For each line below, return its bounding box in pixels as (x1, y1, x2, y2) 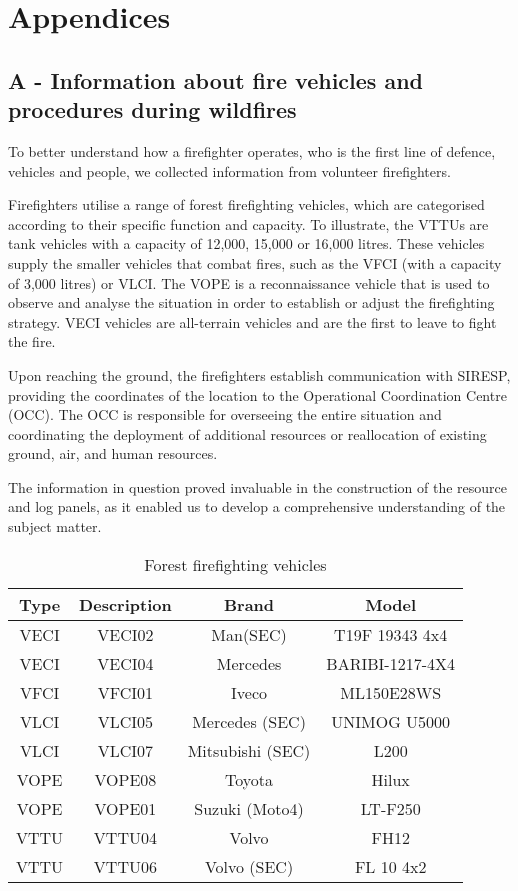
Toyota (225, 767, 274, 791)
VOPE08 (94, 767, 157, 791)
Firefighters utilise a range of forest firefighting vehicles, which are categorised (8, 194, 485, 215)
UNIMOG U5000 (331, 709, 451, 733)
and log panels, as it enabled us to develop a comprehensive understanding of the (8, 496, 506, 517)
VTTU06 (93, 854, 157, 878)
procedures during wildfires (8, 94, 297, 125)
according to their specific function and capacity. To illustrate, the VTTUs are (8, 213, 489, 234)
